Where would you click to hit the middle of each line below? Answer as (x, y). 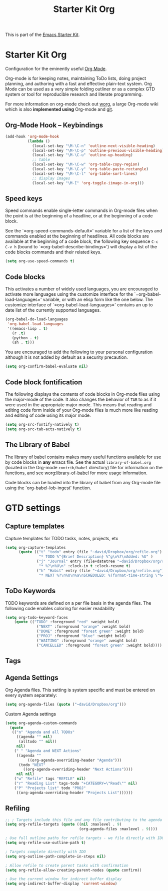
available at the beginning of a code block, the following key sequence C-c (82, 241)
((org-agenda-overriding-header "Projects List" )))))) (75, 793)
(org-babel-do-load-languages (37, 319)
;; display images (51, 178)
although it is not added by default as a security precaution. (67, 357)
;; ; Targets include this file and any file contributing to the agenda (84, 820)
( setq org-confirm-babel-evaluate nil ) (47, 367)
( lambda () (39, 141)
